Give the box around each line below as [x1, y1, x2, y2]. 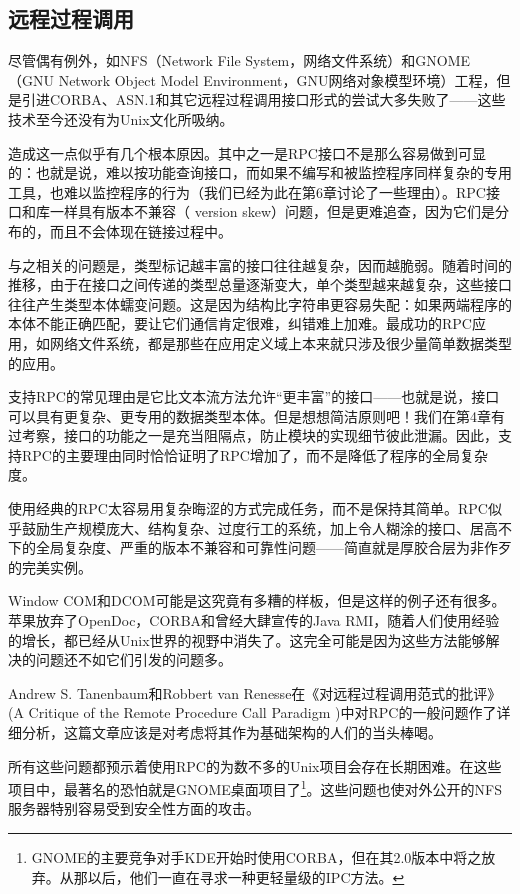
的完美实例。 [8, 556, 92, 577]
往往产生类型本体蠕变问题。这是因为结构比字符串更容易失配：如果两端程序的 [8, 293, 512, 314]
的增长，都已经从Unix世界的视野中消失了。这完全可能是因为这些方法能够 [8, 629, 486, 650]
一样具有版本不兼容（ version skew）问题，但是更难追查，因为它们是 [49, 201, 496, 222]
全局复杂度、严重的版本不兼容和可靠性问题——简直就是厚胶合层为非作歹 [35, 537, 512, 558]
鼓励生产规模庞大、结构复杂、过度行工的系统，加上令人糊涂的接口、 [21, 517, 470, 538]
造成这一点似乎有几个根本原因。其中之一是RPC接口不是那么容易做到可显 [8, 142, 486, 163]
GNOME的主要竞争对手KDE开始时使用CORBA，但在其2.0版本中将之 [31, 847, 482, 868]
